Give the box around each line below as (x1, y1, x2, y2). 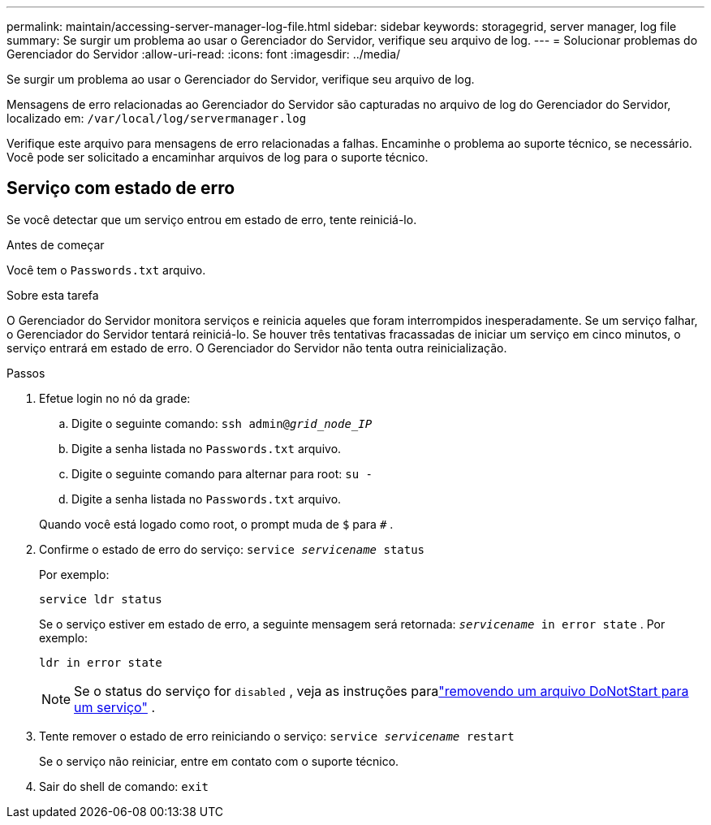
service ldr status (39, 592, 162, 606)
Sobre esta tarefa (6, 287, 99, 302)
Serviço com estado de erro (6, 178, 235, 199)
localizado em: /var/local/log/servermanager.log (6, 111, 307, 125)
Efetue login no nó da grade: (39, 391, 191, 405)
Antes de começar (6, 237, 105, 252)
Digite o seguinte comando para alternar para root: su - (71, 466, 373, 481)
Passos (6, 365, 45, 380)
